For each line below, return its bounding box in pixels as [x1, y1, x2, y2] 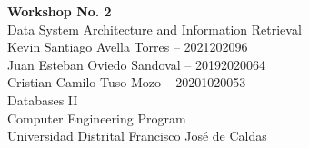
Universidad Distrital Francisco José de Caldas [7, 126, 267, 145]
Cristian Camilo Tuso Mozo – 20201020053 [7, 73, 246, 92]
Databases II [7, 90, 78, 109]
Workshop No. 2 [7, 2, 112, 20]
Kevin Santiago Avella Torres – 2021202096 [7, 37, 248, 56]
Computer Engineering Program [7, 108, 186, 127]
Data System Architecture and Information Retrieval [7, 19, 302, 38]
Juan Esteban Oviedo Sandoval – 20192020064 [7, 54, 265, 74]
